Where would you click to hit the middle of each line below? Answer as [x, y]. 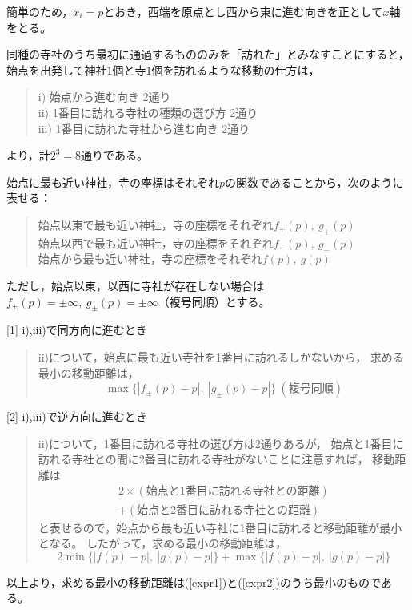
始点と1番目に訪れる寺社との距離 [233, 492]
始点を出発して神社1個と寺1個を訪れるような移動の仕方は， [163, 69]
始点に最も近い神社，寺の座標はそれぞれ [113, 182]
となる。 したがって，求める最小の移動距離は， [162, 543]
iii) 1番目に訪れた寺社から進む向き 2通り [144, 128]
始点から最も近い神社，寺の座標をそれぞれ [150, 259]
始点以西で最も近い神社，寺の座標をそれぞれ [156, 242]
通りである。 [114, 155]
